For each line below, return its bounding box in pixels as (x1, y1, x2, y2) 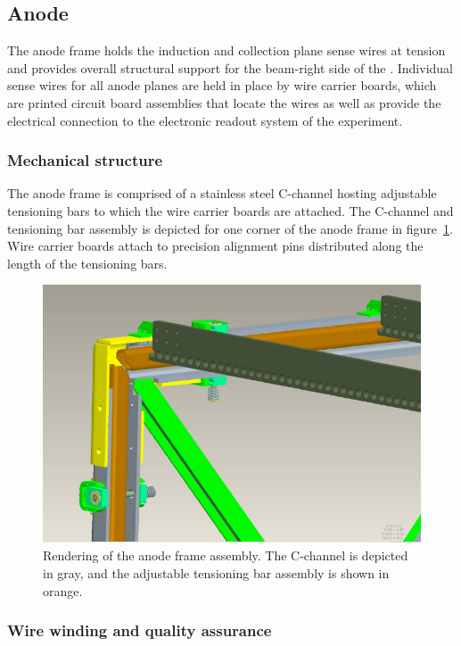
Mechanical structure (7, 149, 163, 171)
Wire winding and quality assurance (7, 619, 272, 642)
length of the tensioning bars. (7, 253, 168, 272)
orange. (43, 581, 83, 600)
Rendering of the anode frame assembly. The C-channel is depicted (43, 546, 408, 565)
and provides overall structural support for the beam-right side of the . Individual (7, 58, 453, 77)
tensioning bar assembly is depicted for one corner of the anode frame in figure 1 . (7, 219, 453, 237)
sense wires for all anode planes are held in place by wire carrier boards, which (7, 76, 437, 95)
